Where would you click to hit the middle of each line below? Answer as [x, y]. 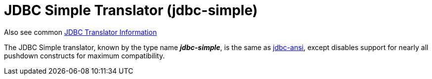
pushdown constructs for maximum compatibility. [85, 55]
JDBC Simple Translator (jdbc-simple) [131, 10]
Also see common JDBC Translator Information [81, 32]
